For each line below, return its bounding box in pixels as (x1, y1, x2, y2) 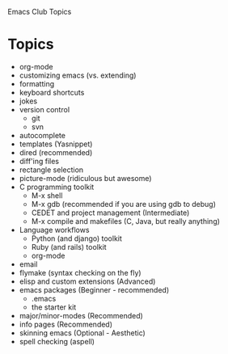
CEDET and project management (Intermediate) (31, 208, 190, 217)
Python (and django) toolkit (31, 234, 123, 243)
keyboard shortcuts (19, 87, 85, 97)
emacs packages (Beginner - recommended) (19, 284, 170, 294)
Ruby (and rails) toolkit (31, 242, 107, 251)
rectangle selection (19, 165, 84, 175)
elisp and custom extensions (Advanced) (19, 276, 156, 286)
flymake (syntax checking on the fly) (19, 268, 142, 277)
